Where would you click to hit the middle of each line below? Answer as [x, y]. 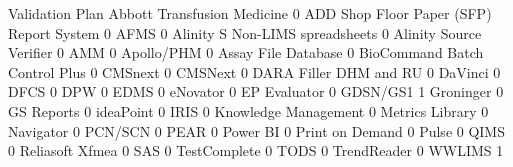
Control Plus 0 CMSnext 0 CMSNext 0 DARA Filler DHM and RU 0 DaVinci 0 [254, 71]
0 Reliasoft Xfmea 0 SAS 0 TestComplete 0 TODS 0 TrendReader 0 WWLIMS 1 [256, 150]
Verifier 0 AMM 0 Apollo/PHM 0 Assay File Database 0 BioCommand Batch [246, 52]
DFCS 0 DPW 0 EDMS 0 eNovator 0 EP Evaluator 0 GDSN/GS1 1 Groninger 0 [256, 91]
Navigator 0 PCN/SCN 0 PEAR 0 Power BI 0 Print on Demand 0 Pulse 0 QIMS [256, 130]
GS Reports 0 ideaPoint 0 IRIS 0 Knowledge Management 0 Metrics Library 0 [248, 110]
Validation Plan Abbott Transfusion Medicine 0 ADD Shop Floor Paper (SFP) [250, 13]
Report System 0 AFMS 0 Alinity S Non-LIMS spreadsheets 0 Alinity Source [245, 32]
